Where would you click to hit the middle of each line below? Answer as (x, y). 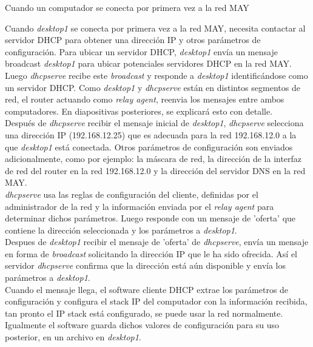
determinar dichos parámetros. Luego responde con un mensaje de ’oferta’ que (150, 218)
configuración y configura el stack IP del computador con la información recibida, (156, 301)
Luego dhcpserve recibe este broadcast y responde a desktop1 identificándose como (156, 75)
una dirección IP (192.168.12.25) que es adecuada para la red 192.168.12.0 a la (151, 134)
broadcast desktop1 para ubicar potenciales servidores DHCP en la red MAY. (148, 63)
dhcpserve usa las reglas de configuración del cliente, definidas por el (132, 194)
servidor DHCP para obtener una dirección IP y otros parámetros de (133, 40)
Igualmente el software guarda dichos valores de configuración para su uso (142, 325)
